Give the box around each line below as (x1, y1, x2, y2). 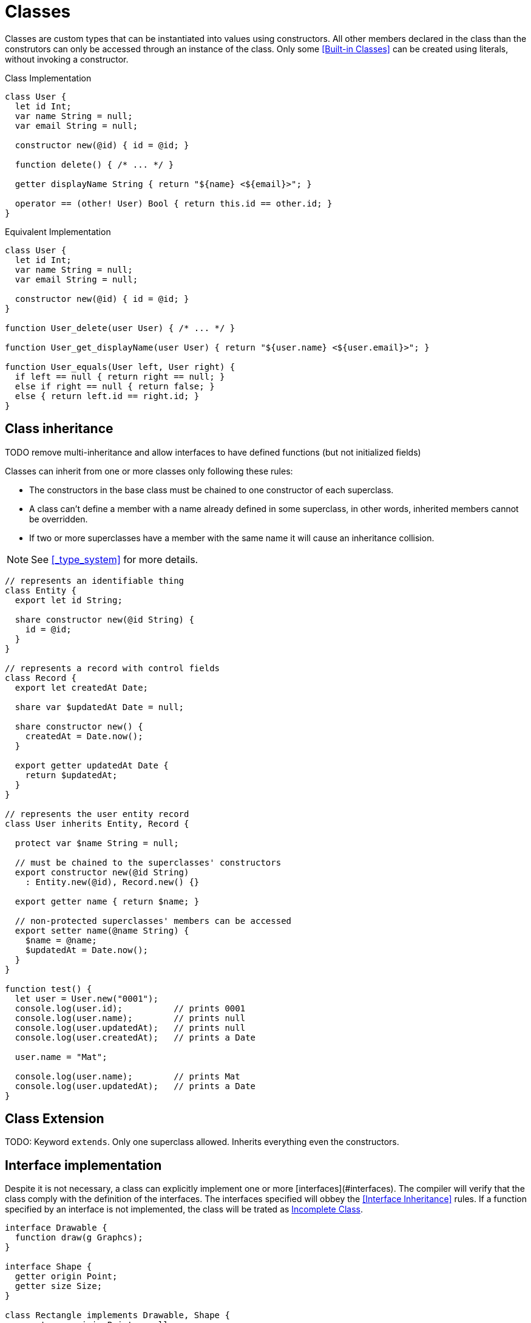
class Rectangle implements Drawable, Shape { (5, 1310, 230, 1321)
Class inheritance (5, 421, 113, 437)
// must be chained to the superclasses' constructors (15, 857, 282, 867)
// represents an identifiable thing (5, 575, 184, 586)
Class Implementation (5, 72, 92, 83)
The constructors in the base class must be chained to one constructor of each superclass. (29, 484, 394, 495)
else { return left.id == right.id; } (15, 391, 200, 401)
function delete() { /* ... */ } (15, 159, 174, 169)
